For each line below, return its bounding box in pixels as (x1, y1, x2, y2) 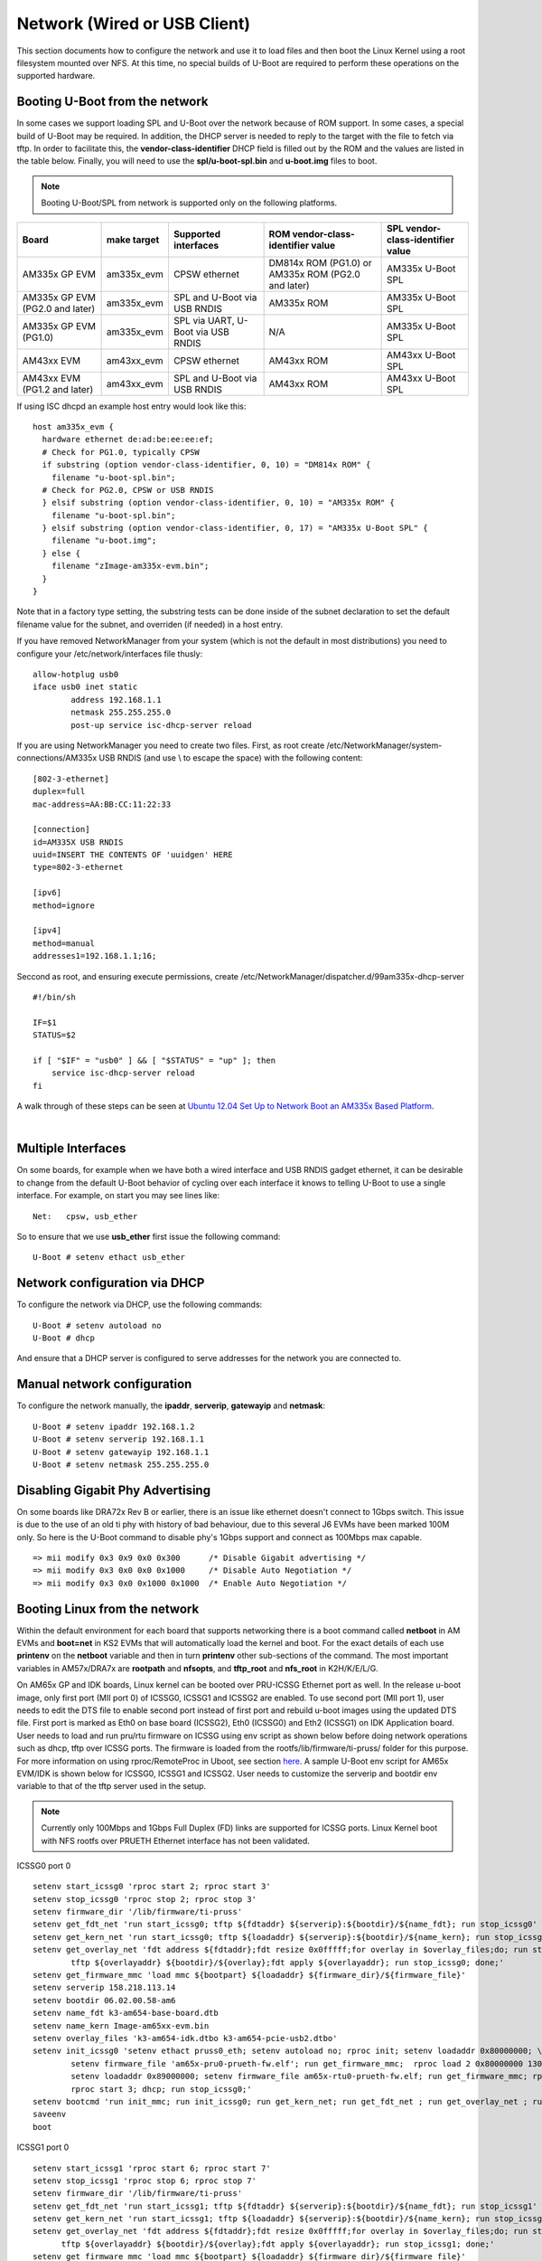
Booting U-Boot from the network (16, 94, 209, 109)
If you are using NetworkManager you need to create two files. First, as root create (16, 740, 325, 751)
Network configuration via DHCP (16, 1275, 205, 1291)
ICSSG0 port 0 (16, 1859, 71, 1871)
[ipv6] (33, 887, 62, 898)
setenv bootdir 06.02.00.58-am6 (33, 1995, 176, 2005)
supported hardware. (16, 71, 96, 81)
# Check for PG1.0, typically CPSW (42, 447, 201, 457)
